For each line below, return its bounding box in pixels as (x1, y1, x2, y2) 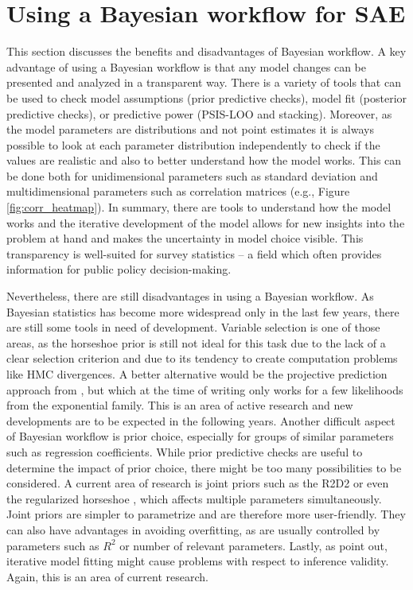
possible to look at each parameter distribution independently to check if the (6, 136, 380, 153)
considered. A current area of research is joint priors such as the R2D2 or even (6, 475, 389, 491)
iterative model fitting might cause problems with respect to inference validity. (6, 553, 389, 569)
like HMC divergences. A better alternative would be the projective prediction (6, 366, 388, 382)
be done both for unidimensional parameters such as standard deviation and (6, 167, 378, 184)
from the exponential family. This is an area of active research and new (6, 397, 353, 413)
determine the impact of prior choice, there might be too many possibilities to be (6, 459, 402, 475)
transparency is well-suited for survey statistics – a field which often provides (6, 245, 382, 262)
